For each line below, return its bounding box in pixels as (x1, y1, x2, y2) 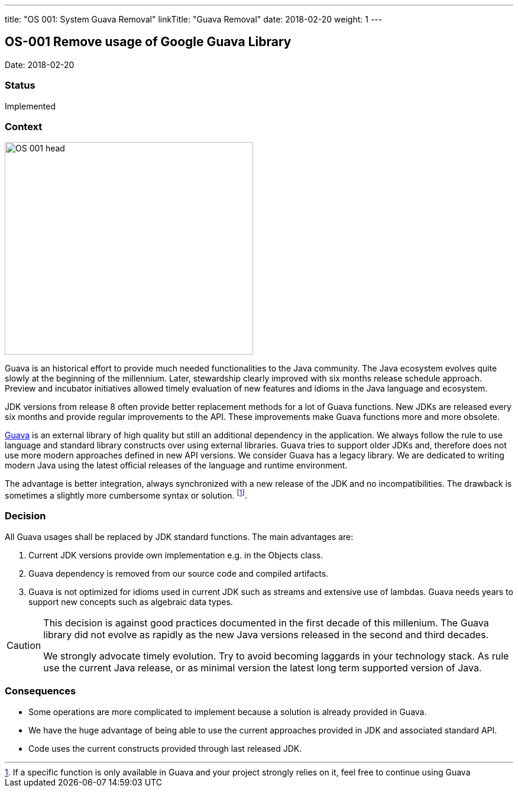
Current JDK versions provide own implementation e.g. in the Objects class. (28, 549, 323, 560)
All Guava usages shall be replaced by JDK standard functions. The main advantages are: (5, 531, 354, 542)
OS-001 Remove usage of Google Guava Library (5, 34, 292, 50)
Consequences (5, 685, 76, 697)
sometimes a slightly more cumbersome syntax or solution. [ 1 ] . (5, 489, 247, 500)
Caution (7, 639, 41, 651)
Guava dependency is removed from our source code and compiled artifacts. (28, 568, 329, 578)
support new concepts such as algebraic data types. (28, 596, 233, 607)
